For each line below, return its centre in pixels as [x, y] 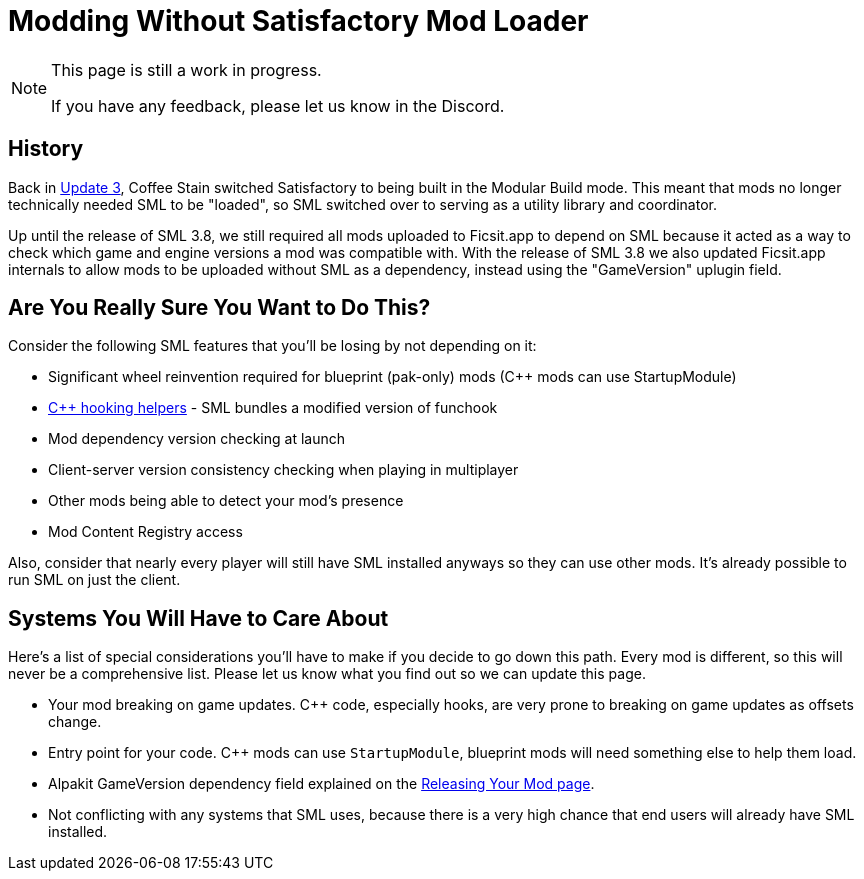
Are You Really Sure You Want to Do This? [219, 308]
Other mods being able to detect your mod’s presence [226, 501]
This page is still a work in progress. [186, 69]
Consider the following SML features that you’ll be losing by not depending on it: [272, 346]
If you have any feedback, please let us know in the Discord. [278, 105]
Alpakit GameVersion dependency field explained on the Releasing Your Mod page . [321, 784]
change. [75, 722]
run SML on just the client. [94, 580]
